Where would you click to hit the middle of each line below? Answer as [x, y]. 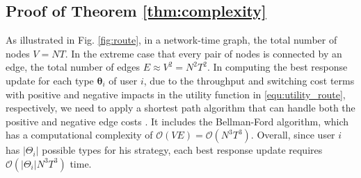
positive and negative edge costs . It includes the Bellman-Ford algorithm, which [177, 121]
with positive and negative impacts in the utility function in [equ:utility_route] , [176, 94]
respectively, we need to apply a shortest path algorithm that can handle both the [180, 108]
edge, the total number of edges [73, 67]
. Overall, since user [293, 135]
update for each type [50, 80]
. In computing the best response [277, 67]
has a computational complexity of [79, 135]
